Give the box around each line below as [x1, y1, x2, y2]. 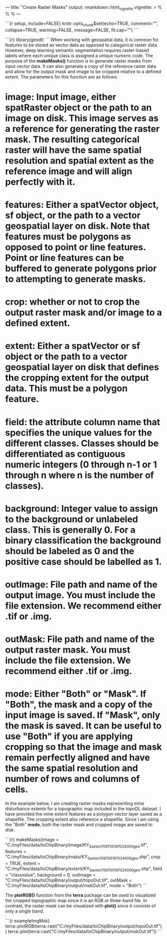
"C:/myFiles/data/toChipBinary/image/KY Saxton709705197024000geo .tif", [5, 842, 149, 849]
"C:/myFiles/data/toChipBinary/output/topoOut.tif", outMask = [5, 877, 132, 884]
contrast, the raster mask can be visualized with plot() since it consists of [5, 903, 156, 909]
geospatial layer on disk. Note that [5, 220, 150, 231]
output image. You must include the [5, 589, 156, 601]
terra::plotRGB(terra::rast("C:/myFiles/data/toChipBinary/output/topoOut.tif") [5, 923, 162, 929]
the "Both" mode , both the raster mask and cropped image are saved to [5, 822, 153, 828]
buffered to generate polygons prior [5, 262, 157, 274]
